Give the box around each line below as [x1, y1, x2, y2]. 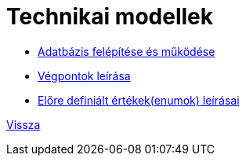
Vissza [6, 117, 41, 131]
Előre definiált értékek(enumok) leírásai [38, 93, 240, 107]
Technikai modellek [6, 3, 213, 30]
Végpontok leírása [38, 68, 131, 83]
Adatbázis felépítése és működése [38, 44, 215, 58]
